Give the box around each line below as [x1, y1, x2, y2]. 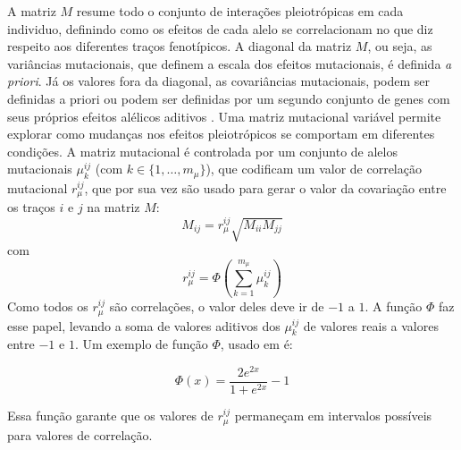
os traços [7, 198, 55, 217]
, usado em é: [220, 335, 293, 353]
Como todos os [7, 297, 88, 316]
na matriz [87, 198, 140, 217]
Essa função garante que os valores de [7, 406, 214, 425]
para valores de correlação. [7, 425, 153, 444]
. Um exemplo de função [74, 335, 208, 353]
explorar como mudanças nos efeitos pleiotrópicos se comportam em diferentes [7, 124, 435, 143]
